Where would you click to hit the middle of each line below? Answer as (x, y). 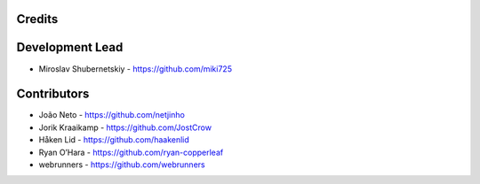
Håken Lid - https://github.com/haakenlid (114, 140)
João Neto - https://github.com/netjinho (112, 115)
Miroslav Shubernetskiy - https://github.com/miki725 (136, 69)
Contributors (53, 94)
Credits (37, 19)
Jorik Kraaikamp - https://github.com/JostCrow (125, 127)
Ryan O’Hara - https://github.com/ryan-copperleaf (131, 152)
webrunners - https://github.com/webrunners (122, 165)
